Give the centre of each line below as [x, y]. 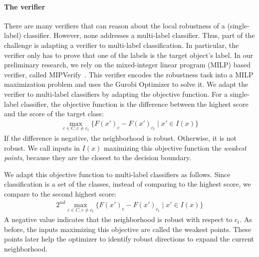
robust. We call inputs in [42, 147]
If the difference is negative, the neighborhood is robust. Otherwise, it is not [121, 137]
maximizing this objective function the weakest [175, 147]
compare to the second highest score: [60, 193]
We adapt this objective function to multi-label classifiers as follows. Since [117, 174]
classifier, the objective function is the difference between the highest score [134, 104]
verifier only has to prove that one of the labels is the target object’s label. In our [129, 55]
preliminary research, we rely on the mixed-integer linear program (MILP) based [128, 65]
